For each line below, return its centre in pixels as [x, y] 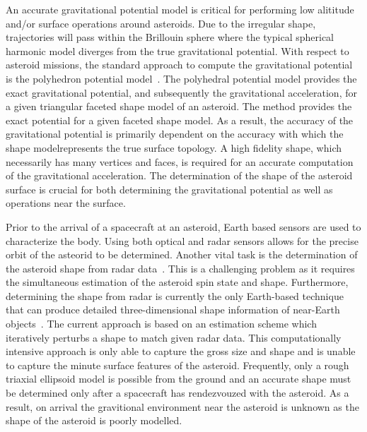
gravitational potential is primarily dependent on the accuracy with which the [175, 134]
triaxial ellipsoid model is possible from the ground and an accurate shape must [179, 379]
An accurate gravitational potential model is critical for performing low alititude [180, 9]
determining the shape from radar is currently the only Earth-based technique [175, 295]
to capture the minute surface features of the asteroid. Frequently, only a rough [177, 365]
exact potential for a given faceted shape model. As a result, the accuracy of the [180, 120]
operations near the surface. [66, 203]
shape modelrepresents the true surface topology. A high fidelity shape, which [174, 147]
